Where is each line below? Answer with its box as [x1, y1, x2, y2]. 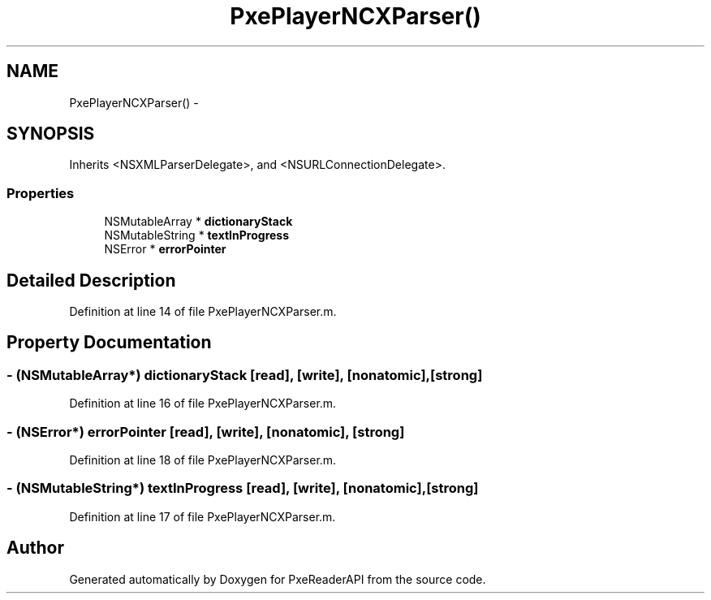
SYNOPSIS [6, 123, 95, 145]
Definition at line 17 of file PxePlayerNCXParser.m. [69, 509, 336, 524]
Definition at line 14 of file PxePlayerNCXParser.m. [69, 304, 337, 319]
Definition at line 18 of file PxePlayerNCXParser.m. [69, 453, 337, 467]
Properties [6, 184, 75, 201]
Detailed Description [6, 270, 176, 291]
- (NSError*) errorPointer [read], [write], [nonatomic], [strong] [6, 423, 405, 440]
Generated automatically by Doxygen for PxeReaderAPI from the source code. [69, 572, 486, 586]
